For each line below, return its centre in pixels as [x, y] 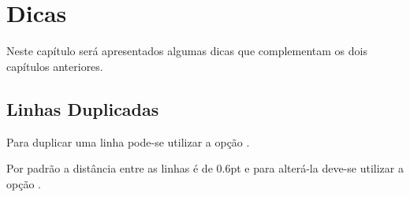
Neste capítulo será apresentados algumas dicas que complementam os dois [187, 51]
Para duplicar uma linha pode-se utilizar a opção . [128, 141]
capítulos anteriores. [55, 66]
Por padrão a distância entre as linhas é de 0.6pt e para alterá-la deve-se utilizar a [205, 168]
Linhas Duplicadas [83, 108]
